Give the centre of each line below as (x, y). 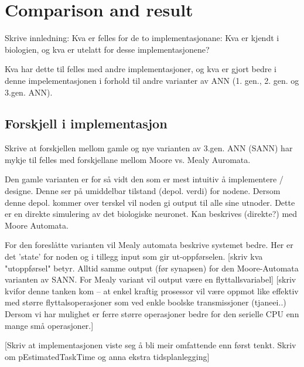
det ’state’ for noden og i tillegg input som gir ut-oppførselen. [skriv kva (134, 256)
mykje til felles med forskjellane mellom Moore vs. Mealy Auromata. (128, 159)
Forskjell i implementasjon (86, 123)
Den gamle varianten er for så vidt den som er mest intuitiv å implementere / (144, 179)
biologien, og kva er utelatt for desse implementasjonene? (107, 49)
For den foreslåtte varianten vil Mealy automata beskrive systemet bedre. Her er (149, 245)
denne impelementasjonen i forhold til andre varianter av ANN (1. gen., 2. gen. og (152, 80)
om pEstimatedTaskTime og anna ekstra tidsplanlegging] (107, 356)
